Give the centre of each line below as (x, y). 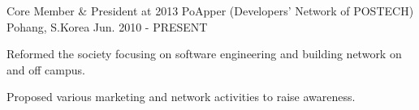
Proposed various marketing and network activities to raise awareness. (181, 97)
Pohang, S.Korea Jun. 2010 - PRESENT (107, 26)
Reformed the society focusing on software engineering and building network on (204, 54)
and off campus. (46, 69)
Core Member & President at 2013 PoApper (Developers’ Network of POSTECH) (210, 11)
